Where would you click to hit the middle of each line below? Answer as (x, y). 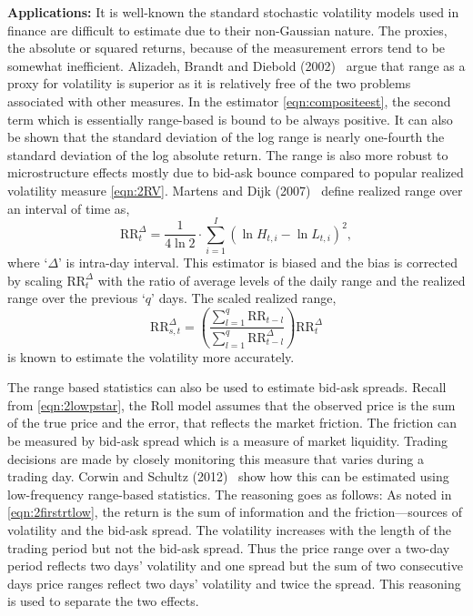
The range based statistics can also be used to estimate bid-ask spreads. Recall (227, 387)
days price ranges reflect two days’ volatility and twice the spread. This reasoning (234, 583)
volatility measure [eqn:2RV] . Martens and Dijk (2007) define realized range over (235, 190)
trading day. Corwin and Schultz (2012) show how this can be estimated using (228, 476)
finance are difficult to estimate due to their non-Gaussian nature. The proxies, (227, 30)
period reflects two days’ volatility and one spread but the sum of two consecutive (235, 566)
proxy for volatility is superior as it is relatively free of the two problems (209, 83)
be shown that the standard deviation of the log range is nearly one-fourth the (226, 137)
